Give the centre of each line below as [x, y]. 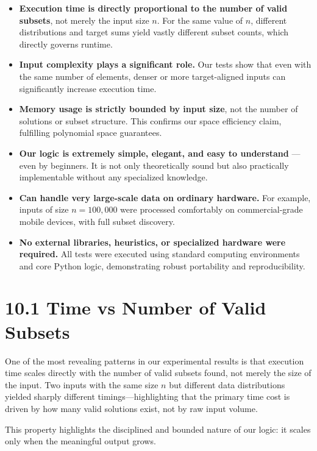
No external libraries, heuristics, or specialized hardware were [152, 242]
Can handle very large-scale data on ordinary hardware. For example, [165, 197]
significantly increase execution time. [88, 88]
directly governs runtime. [66, 44]
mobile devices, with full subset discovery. [97, 221]
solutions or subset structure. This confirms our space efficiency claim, [150, 120]
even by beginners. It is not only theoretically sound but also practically [154, 165]
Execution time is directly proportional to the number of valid [153, 8]
